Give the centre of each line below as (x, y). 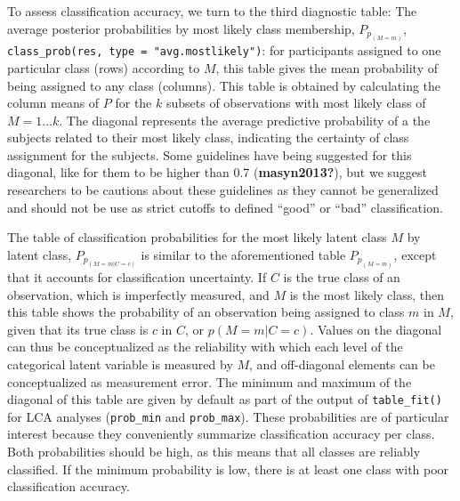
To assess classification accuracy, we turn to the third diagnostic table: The (212, 11)
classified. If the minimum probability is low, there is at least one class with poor (228, 469)
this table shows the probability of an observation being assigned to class (206, 312)
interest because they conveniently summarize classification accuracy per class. (221, 434)
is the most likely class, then (367, 294)
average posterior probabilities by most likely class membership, (181, 28)
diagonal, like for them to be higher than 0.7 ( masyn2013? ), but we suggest (218, 172)
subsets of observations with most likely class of (296, 103)
